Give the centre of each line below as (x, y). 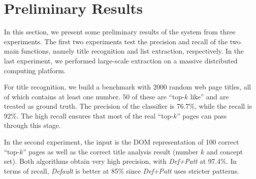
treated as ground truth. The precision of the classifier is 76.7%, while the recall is (128, 106)
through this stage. (32, 125)
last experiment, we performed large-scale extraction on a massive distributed (121, 60)
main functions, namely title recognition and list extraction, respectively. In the (124, 51)
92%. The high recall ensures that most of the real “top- (89, 115)
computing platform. (35, 70)
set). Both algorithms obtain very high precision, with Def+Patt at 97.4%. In (120, 161)
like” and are (209, 96)
